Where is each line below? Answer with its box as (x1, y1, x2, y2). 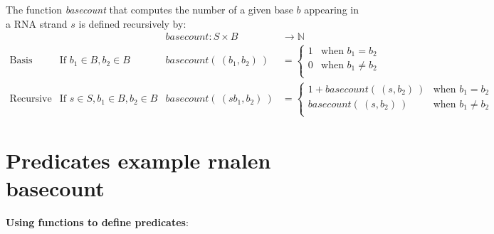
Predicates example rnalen (6, 146, 271, 175)
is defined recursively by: (78, 16, 186, 31)
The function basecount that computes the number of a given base (6, 2, 293, 16)
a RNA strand (6, 16, 68, 31)
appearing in (304, 2, 359, 16)
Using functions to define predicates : (6, 215, 189, 230)
